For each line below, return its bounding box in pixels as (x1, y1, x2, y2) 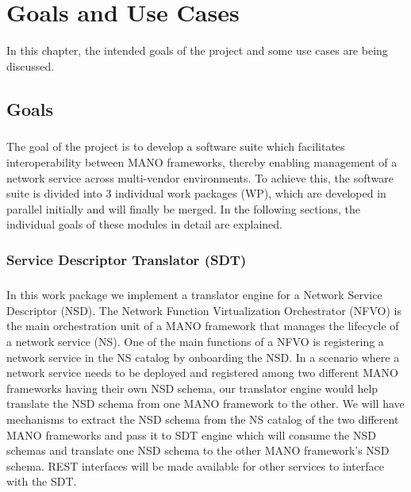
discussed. (6, 57, 55, 74)
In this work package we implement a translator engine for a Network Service (6, 286, 382, 303)
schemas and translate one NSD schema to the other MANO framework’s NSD (6, 442, 390, 459)
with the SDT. (6, 473, 77, 490)
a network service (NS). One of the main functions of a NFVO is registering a (6, 333, 384, 350)
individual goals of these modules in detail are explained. (6, 216, 282, 233)
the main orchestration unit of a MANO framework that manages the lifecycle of (6, 317, 399, 334)
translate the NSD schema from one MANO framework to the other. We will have (6, 395, 405, 412)
